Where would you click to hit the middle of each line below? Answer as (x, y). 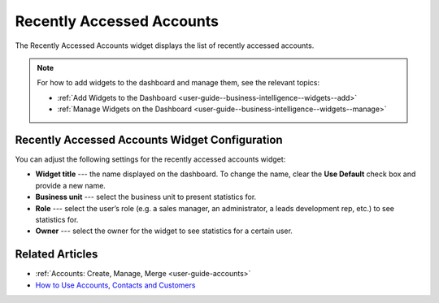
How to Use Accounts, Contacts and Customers (115, 285)
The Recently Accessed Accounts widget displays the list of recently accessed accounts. (165, 45)
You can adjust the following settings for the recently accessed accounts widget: (150, 159)
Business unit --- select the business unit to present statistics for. (146, 197)
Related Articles (57, 255)
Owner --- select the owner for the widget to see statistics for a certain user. (164, 231)
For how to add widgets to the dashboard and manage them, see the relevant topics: (178, 83)
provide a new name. (70, 185)
